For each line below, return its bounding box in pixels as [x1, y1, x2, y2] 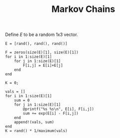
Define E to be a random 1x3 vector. [5, 31, 78, 38]
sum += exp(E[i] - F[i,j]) [23, 111, 79, 116]
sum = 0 [14, 98, 30, 103]
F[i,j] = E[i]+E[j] [23, 63, 63, 68]
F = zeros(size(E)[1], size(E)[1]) [5, 50, 79, 55]
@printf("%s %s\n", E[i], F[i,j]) [23, 107, 94, 112]
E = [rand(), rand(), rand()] [5, 41, 68, 46]
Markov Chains [51, 3, 116, 15]
